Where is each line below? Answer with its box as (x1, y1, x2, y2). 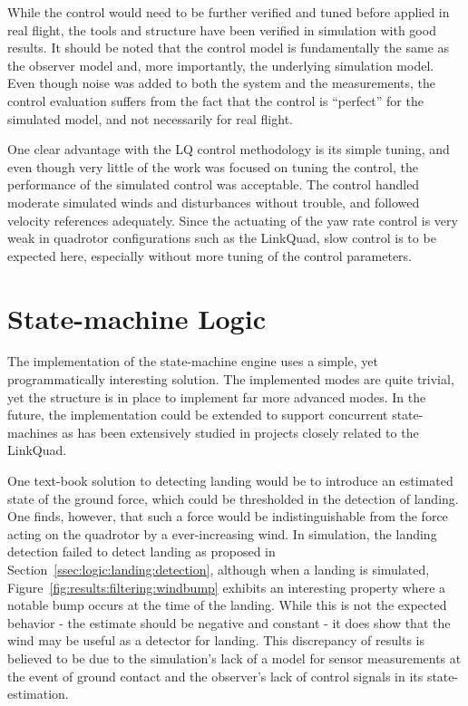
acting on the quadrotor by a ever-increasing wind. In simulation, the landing (7, 524, 437, 543)
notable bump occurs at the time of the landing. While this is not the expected (7, 595, 447, 614)
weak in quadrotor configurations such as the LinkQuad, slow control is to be (7, 228, 436, 247)
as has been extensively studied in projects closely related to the (62, 422, 419, 441)
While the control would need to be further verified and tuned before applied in (7, 3, 450, 21)
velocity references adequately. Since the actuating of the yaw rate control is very (7, 210, 458, 229)
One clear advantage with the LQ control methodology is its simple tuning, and (7, 140, 450, 159)
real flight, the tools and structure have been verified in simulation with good (7, 20, 436, 39)
